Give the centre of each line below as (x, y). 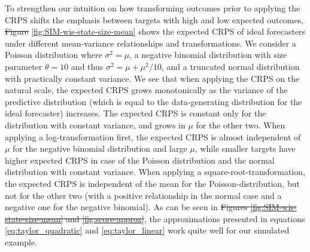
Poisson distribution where (54, 55)
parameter (24, 66)
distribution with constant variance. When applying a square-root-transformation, (155, 172)
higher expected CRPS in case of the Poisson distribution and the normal (140, 160)
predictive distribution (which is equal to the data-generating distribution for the (154, 101)
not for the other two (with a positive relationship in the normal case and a (143, 195)
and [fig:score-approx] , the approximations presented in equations (186, 218)
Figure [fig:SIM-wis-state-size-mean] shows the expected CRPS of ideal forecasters (155, 31)
